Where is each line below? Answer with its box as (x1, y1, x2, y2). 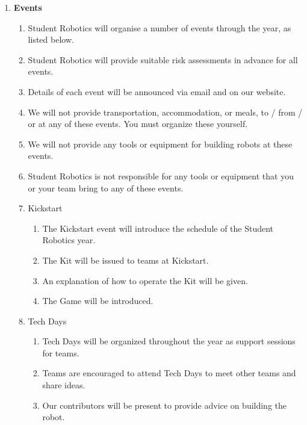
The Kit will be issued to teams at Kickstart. (42, 253, 209, 266)
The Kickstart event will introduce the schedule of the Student (42, 222, 274, 234)
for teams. (42, 346, 79, 359)
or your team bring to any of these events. (28, 181, 184, 194)
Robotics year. (42, 234, 96, 246)
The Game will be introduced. (42, 294, 153, 307)
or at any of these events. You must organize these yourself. (28, 117, 248, 130)
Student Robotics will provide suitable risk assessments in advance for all (28, 53, 298, 66)
